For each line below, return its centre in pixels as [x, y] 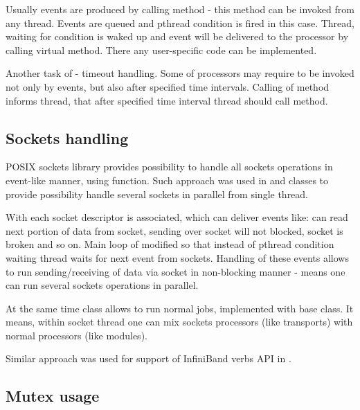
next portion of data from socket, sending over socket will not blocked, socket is [174, 230]
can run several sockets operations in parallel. [102, 285]
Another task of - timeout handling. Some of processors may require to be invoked [180, 73]
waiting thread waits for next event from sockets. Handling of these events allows [177, 257]
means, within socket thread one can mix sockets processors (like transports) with [179, 322]
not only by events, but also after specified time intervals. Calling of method [168, 86]
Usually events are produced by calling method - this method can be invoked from [180, 9]
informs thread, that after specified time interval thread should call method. [167, 100]
